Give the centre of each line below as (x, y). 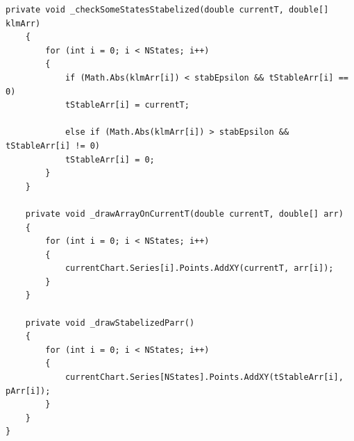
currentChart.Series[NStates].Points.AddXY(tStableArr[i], (204, 377)
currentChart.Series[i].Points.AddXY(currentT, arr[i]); (199, 268)
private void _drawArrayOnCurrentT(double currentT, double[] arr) (184, 214)
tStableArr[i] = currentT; (127, 105)
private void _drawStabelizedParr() (110, 323)
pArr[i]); (28, 391)
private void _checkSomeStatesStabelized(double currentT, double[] (167, 10)
